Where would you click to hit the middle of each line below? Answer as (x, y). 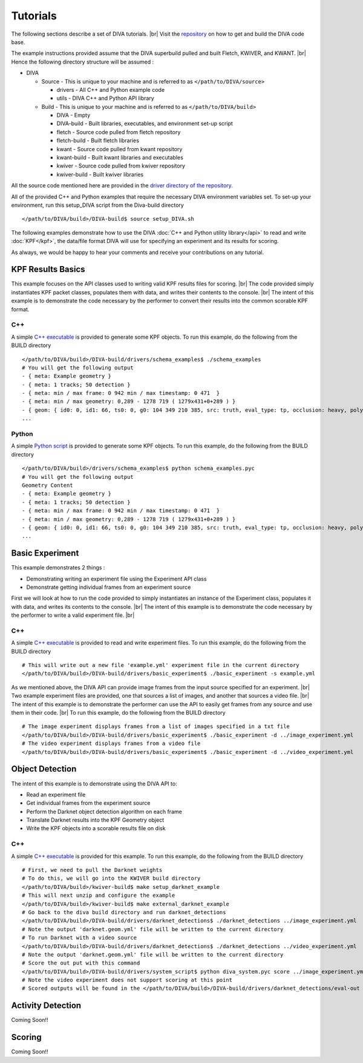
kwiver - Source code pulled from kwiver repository (121, 166)
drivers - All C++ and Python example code (111, 89)
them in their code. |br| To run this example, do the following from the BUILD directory (119, 713)
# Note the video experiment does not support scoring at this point (127, 980)
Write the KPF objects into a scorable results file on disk (96, 828)
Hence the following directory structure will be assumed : (83, 62)
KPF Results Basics (48, 269)
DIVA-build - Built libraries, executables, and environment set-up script (145, 123)
